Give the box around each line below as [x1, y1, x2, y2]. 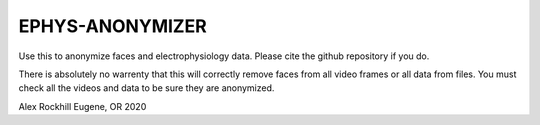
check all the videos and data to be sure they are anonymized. [18, 82, 275, 94]
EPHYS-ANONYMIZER [18, 15, 207, 37]
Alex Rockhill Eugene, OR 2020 [18, 100, 147, 112]
